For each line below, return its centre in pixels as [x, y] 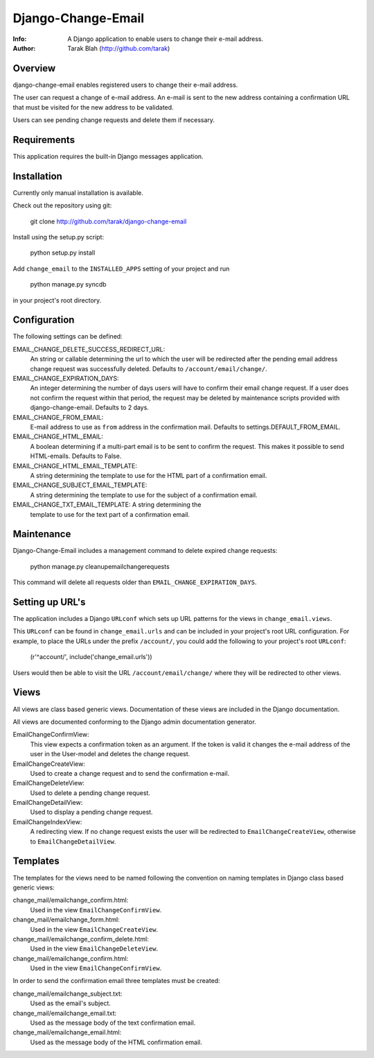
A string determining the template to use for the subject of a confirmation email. [144, 495]
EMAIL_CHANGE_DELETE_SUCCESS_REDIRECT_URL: [89, 349]
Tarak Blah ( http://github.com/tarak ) [119, 48]
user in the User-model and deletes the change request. [110, 754]
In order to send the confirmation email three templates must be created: [117, 981]
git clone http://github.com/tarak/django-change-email [108, 221]
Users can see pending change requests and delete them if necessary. [114, 120]
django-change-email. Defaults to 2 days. [89, 408]
